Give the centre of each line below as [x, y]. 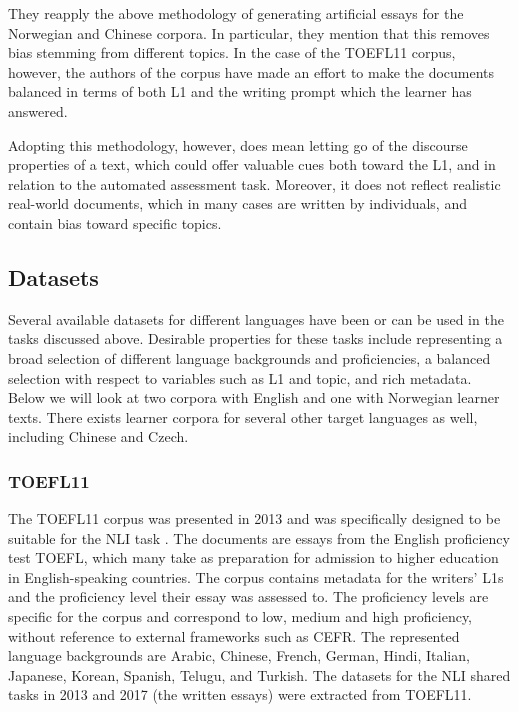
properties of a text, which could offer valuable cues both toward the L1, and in [252, 164]
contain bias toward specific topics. [115, 222]
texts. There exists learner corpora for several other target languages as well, [243, 416]
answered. [38, 110]
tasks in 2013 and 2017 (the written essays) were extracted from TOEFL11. [240, 694]
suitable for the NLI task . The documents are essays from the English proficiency [259, 537]
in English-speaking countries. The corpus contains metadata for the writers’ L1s [256, 576]
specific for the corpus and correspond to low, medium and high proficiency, [240, 616]
